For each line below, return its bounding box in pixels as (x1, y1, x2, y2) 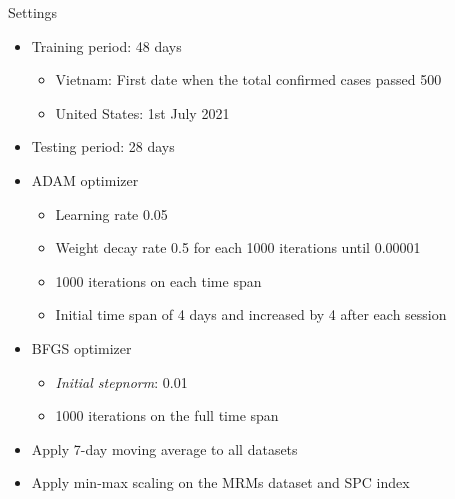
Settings (8, 2, 58, 22)
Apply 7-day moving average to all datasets (31, 438, 298, 459)
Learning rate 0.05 (55, 203, 168, 224)
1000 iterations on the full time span (55, 405, 279, 426)
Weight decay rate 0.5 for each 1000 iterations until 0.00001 (55, 237, 421, 258)
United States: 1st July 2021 (55, 102, 230, 123)
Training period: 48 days (31, 35, 182, 56)
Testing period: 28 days (31, 136, 175, 157)
